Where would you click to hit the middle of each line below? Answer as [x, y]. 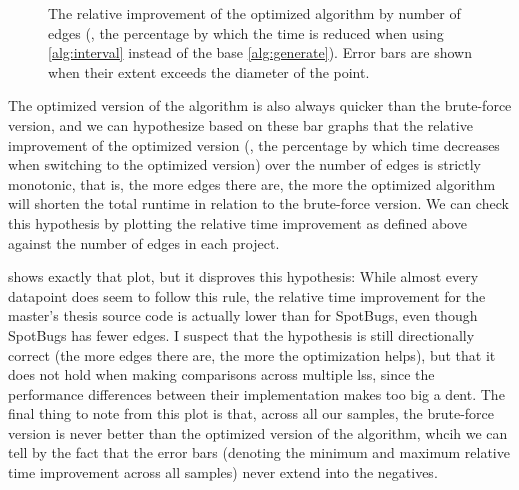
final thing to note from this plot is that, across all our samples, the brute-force [251, 413]
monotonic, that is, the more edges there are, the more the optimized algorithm [252, 183]
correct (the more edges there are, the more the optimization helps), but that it [252, 354]
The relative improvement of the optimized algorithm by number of [254, 13]
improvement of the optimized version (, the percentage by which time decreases [254, 144]
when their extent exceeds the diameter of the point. [209, 71]
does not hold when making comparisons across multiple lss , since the [221, 374]
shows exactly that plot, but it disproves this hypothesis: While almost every [243, 276]
